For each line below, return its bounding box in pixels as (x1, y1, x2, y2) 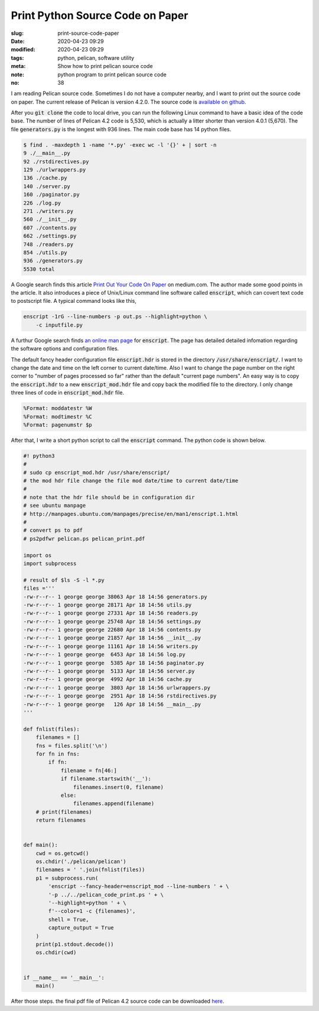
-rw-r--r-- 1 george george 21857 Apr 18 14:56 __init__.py (23, 635, 201, 641)
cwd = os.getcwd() (35, 850, 89, 857)
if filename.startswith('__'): (60, 776, 152, 782)
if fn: (48, 759, 67, 765)
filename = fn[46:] (60, 767, 118, 774)
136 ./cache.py (23, 175, 67, 182)
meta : (11, 63, 26, 70)
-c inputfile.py (35, 321, 83, 328)
